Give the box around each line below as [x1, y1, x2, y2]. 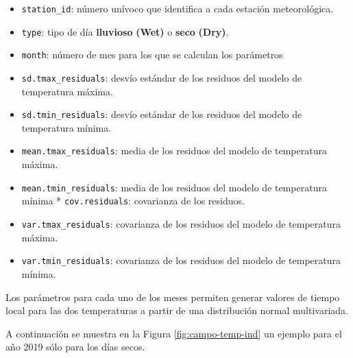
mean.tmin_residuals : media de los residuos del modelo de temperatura [21, 180, 327, 194]
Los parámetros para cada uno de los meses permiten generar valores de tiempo [5, 289, 340, 304]
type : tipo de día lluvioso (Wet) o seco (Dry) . [21, 24, 229, 38]
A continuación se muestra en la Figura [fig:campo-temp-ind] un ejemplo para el [5, 326, 342, 340]
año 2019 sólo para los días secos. [5, 339, 145, 354]
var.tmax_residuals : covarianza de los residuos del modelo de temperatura [21, 217, 341, 231]
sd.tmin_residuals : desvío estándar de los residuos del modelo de [21, 107, 302, 121]
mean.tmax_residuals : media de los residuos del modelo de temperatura [21, 143, 327, 158]
